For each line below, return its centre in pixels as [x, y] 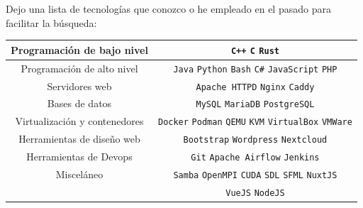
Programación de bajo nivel [79, 49]
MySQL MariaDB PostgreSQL [255, 105]
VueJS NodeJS [255, 193]
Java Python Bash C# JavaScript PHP [255, 69]
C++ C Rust [255, 51]
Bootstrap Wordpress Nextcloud [255, 140]
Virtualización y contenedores [79, 121]
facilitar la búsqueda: [51, 22]
